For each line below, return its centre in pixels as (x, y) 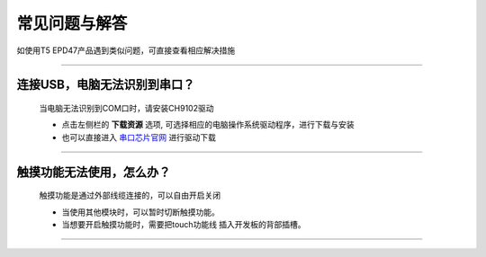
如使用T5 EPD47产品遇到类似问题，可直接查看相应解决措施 (126, 50)
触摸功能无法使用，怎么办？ (94, 172)
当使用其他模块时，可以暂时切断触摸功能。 (140, 212)
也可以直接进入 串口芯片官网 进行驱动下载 (139, 137)
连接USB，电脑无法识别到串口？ (106, 85)
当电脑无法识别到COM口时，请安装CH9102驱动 (126, 108)
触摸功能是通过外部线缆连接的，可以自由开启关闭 (130, 195)
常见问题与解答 (72, 23)
